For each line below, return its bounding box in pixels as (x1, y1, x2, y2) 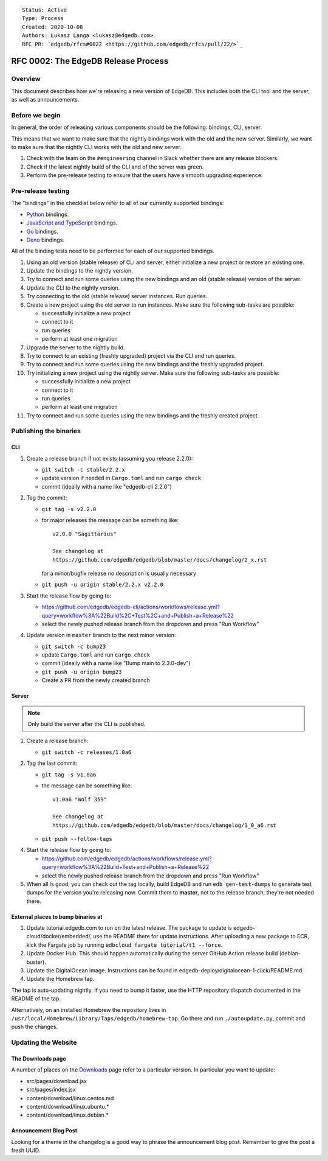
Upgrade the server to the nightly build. (26, 344, 125, 351)
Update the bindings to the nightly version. (26, 267, 133, 274)
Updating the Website (11, 1038, 77, 1047)
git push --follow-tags (41, 835, 112, 842)
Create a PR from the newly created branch (41, 677, 150, 684)
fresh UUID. (11, 1147, 41, 1154)
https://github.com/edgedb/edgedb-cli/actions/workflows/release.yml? (41, 603, 220, 611)
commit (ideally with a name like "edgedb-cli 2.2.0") (41, 483, 173, 490)
